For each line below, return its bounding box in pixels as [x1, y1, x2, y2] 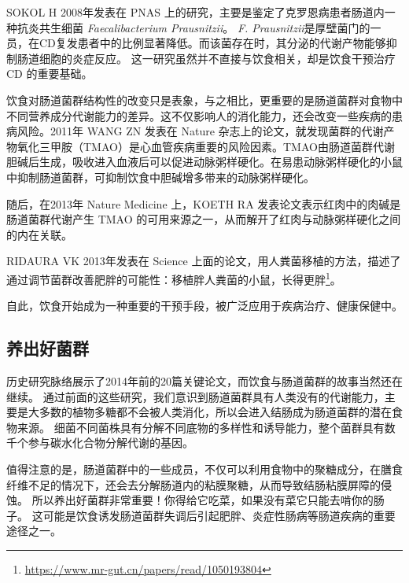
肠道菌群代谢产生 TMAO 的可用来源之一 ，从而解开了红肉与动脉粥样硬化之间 [6, 211, 401, 227]
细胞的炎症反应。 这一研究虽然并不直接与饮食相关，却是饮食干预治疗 [39, 50, 396, 66]
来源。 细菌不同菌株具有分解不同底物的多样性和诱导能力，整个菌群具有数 [17, 419, 396, 435]
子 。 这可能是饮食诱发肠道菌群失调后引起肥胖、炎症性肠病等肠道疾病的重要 [6, 507, 396, 523]
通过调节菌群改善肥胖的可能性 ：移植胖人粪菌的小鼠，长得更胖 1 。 [6, 268, 341, 287]
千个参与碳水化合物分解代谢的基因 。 [6, 434, 193, 451]
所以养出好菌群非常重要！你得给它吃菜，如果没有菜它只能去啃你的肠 [31, 492, 385, 508]
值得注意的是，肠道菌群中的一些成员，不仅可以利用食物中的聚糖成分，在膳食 [6, 460, 403, 477]
